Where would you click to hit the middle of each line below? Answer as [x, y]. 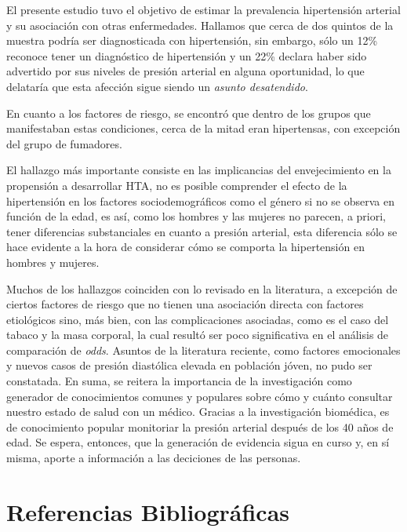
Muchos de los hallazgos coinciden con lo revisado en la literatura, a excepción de [202, 288]
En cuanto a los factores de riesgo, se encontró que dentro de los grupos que [189, 113]
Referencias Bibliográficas [148, 511]
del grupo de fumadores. [64, 143]
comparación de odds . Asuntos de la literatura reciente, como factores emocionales [203, 350]
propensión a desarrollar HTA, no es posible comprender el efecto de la [177, 185]
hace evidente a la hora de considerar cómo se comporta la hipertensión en [185, 247]
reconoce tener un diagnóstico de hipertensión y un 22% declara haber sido [187, 55]
